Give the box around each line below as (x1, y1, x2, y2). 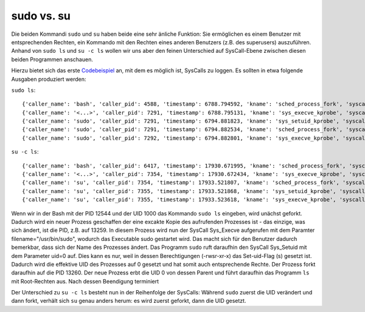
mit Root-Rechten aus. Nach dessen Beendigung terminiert (11, 277, 159, 285)
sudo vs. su (11, 9, 71, 22)
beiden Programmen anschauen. (11, 55, 94, 63)
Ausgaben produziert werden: (11, 75, 86, 83)
